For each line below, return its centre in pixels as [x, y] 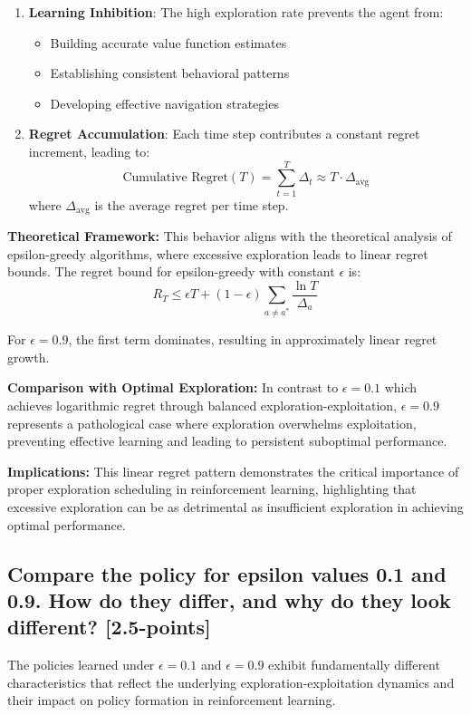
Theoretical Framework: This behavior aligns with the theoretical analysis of [230, 236]
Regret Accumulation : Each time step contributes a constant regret [224, 134]
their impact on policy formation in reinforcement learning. [172, 700]
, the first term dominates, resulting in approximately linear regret [253, 339]
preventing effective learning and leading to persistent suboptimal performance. [227, 441]
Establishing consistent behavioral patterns [170, 73]
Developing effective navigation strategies [164, 103]
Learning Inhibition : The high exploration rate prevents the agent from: [236, 12]
